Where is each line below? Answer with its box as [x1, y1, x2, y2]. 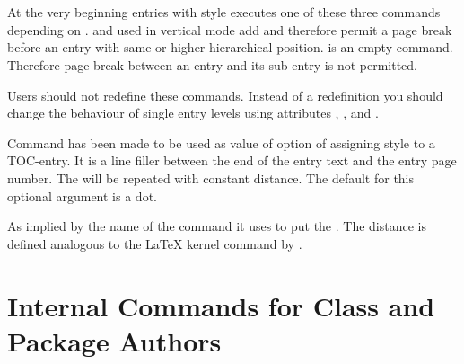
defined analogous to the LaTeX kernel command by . [7, 234, 302, 253]
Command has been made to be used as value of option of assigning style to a [7, 133, 435, 152]
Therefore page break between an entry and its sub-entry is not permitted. [7, 55, 418, 74]
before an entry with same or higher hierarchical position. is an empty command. [7, 38, 453, 57]
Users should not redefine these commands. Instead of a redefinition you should [7, 85, 443, 104]
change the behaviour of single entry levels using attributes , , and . [7, 103, 379, 122]
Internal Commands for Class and [7, 287, 435, 324]
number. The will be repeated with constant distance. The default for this [7, 168, 415, 187]
